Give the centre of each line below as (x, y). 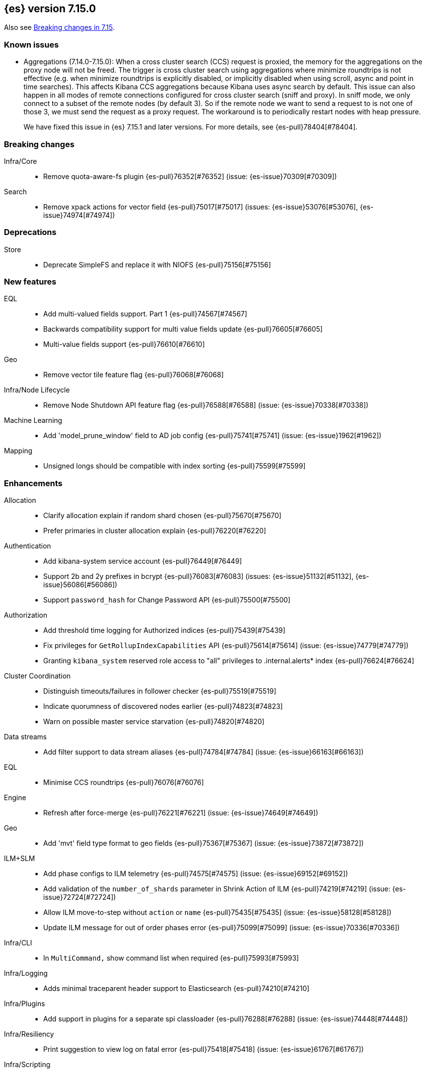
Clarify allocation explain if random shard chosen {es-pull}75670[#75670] (162, 516)
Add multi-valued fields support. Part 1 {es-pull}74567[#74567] (145, 314)
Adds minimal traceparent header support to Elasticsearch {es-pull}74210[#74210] (176, 989)
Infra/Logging (26, 973)
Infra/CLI (18, 943)
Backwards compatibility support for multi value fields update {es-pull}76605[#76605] (183, 329)
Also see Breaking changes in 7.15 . (59, 27)
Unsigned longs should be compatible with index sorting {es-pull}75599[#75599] (174, 466)
